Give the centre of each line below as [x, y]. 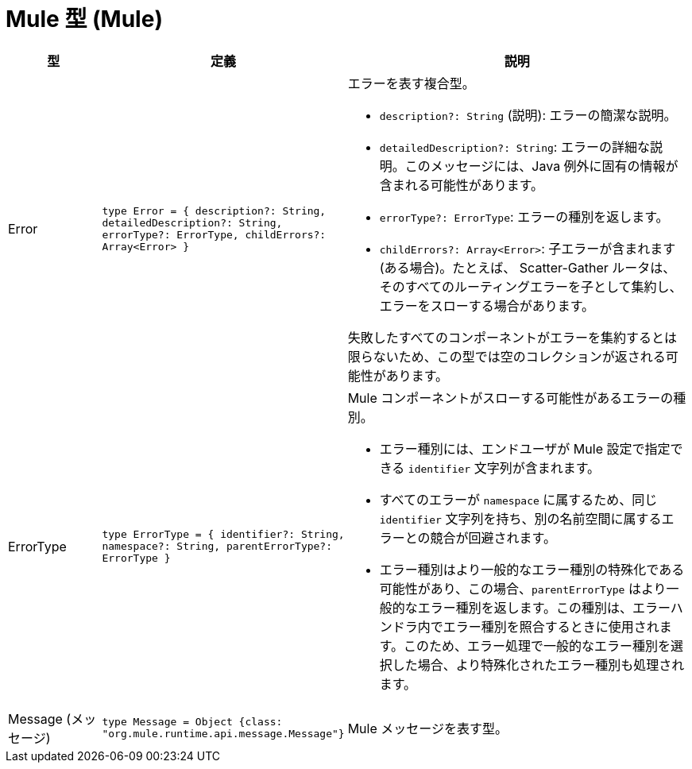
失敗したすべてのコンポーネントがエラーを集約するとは [512, 337]
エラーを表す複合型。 [411, 83]
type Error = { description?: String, [214, 211]
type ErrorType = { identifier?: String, [223, 535]
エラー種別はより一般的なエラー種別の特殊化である [532, 569]
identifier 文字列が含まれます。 [504, 468]
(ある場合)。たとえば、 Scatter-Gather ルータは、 [528, 267]
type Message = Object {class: [192, 721]
